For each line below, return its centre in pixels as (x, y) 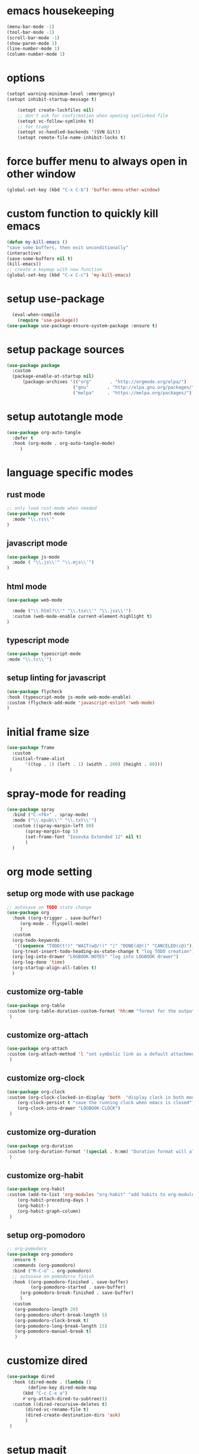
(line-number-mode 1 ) (33, 49)
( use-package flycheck (35, 691)
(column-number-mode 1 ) (36, 55)
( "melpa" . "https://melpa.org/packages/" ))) (135, 393)
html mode (27, 586)
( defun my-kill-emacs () (37, 242)
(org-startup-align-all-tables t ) (54, 968)
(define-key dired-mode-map (62, 1388)
